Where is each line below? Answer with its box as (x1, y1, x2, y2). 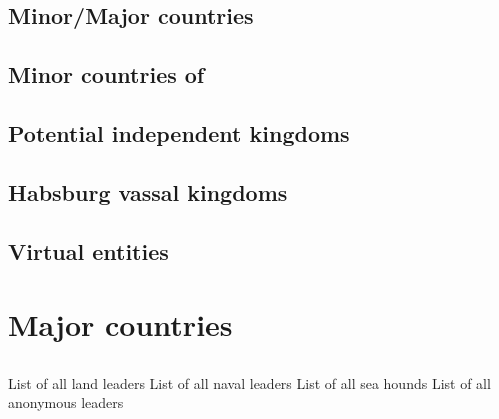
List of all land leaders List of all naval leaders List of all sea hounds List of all (8, 372, 491, 393)
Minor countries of (8, 59, 205, 90)
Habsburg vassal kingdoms (8, 176, 288, 207)
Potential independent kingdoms (8, 117, 350, 148)
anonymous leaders (8, 392, 124, 413)
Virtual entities (8, 235, 169, 266)
